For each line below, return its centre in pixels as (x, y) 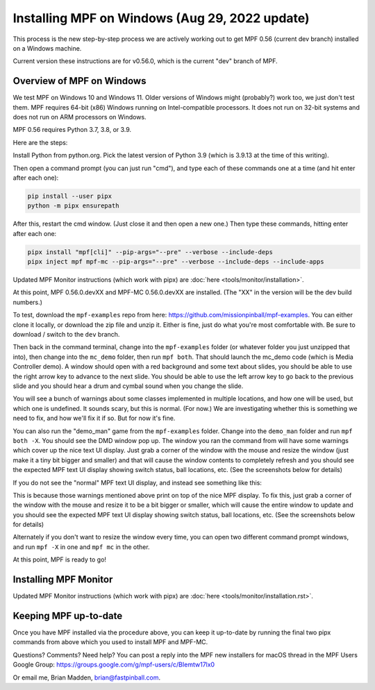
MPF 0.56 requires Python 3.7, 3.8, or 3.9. (72, 130)
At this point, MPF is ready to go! (60, 559)
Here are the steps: (40, 142)
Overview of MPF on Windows (80, 81)
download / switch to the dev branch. (66, 335)
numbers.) (28, 302)
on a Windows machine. (47, 48)
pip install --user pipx (70, 196)
